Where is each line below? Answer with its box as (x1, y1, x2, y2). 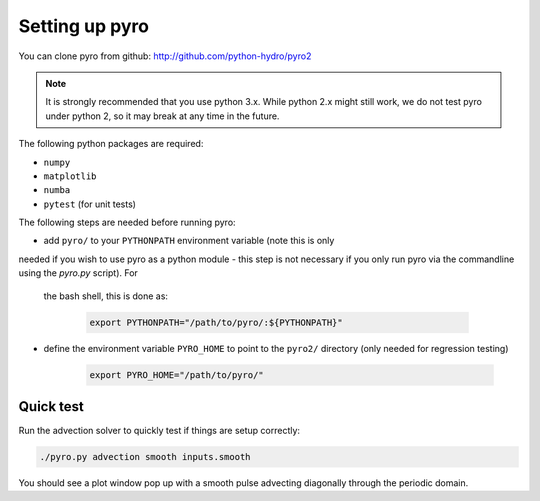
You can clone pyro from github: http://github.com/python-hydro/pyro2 (18, 50, 312, 62)
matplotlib (43, 170, 97, 182)
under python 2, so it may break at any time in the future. (45, 110, 280, 122)
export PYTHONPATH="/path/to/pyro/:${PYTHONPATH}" (89, 316, 344, 328)
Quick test (18, 398, 85, 415)
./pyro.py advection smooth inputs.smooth (39, 451, 251, 463)
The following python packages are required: (18, 138, 204, 150)
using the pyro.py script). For (18, 267, 139, 279)
